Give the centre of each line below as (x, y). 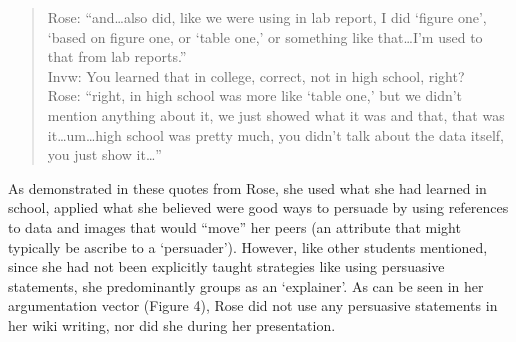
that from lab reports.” (117, 56)
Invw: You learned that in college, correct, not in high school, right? (256, 75)
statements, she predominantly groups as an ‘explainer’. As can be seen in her (246, 285)
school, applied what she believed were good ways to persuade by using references (258, 207)
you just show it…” (104, 154)
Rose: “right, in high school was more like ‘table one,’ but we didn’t (255, 95)
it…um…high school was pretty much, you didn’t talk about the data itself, (275, 134)
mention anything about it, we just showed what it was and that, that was (276, 114)
